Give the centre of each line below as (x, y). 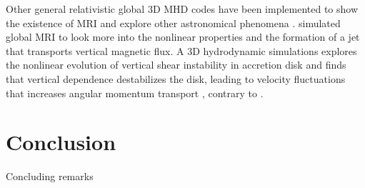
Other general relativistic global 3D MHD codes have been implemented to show (182, 9)
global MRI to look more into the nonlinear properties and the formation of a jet (183, 37)
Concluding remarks (50, 176)
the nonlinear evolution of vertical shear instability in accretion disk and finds (176, 65)
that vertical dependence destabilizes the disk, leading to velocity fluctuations (176, 78)
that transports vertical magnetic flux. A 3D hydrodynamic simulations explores (181, 50)
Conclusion (61, 142)
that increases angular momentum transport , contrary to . (135, 93)
